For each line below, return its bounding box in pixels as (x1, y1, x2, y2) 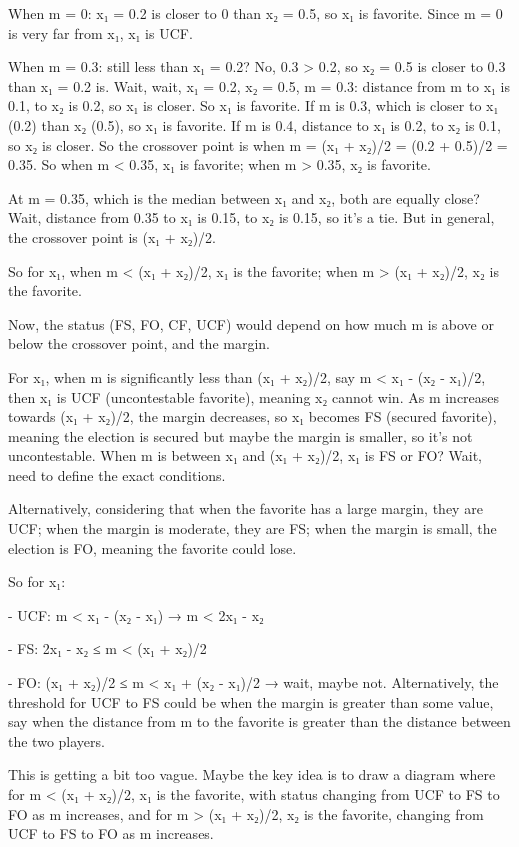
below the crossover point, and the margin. (8, 333, 270, 354)
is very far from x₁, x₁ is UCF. (8, 22, 193, 43)
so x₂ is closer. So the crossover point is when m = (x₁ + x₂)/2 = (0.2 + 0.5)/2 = (8, 134, 508, 155)
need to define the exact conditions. (8, 464, 226, 485)
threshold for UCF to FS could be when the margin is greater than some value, (8, 691, 494, 712)
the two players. (8, 730, 105, 751)
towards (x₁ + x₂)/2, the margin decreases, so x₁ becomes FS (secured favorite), (8, 406, 497, 427)
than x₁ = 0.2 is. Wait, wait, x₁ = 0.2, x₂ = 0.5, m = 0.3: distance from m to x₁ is (8, 75, 510, 96)
